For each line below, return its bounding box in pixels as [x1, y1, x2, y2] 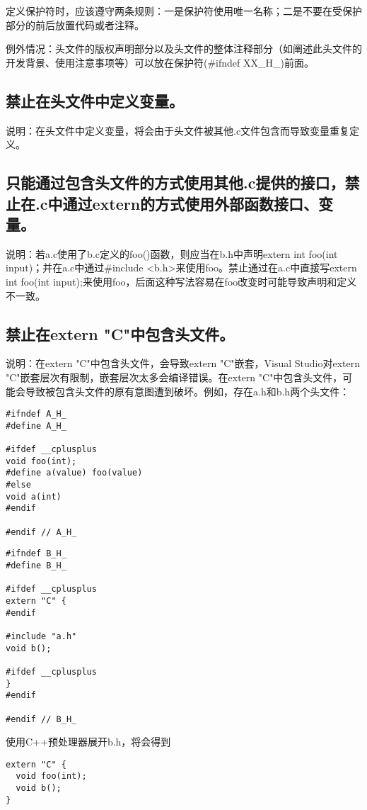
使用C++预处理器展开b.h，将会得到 [6, 734, 171, 749]
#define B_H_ [6, 560, 66, 570]
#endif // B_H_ [6, 714, 77, 724]
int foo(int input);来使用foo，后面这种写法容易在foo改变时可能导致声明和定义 [6, 274, 357, 288]
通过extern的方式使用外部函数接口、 [62, 192, 319, 214]
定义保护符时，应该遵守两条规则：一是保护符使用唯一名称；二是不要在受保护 [6, 4, 362, 18]
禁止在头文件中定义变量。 [6, 89, 184, 111]
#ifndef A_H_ [6, 409, 66, 420]
